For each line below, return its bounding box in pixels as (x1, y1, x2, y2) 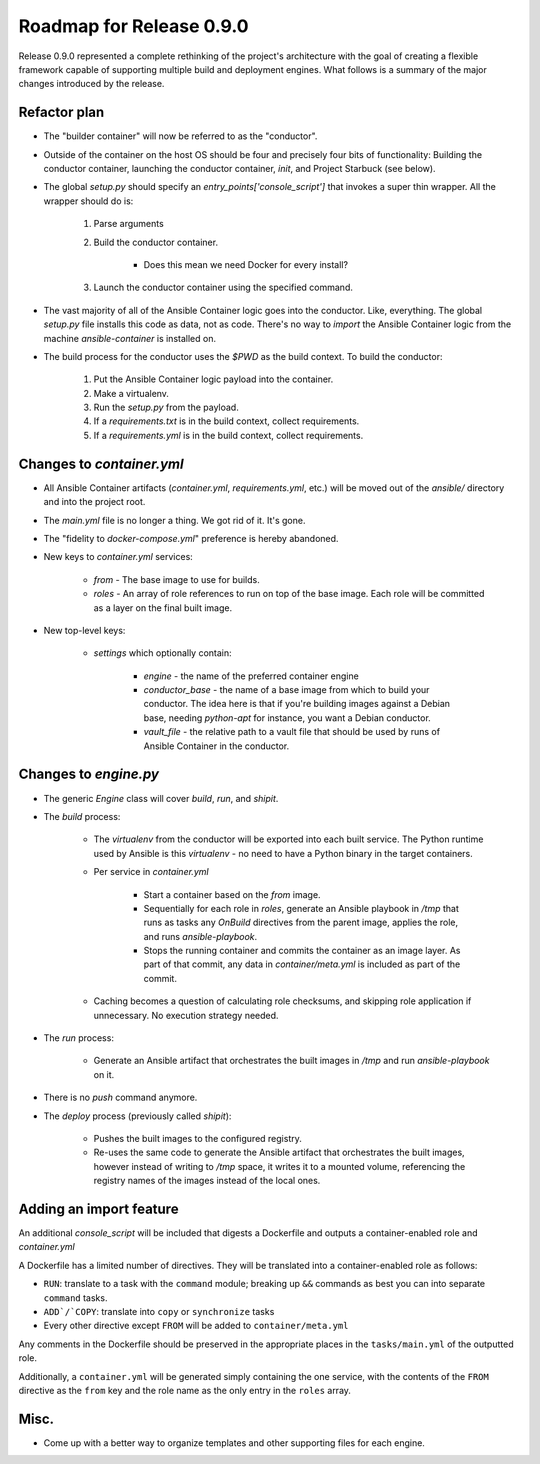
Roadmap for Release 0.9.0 (18, 15, 249, 37)
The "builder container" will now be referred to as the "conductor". (43, 130, 318, 142)
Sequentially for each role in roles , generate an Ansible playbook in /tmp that (143, 902, 460, 914)
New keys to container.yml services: (43, 551, 194, 563)
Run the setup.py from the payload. (93, 401, 239, 414)
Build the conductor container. (93, 236, 219, 248)
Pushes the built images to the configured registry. (93, 1132, 302, 1144)
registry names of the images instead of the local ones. (93, 1175, 321, 1187)
